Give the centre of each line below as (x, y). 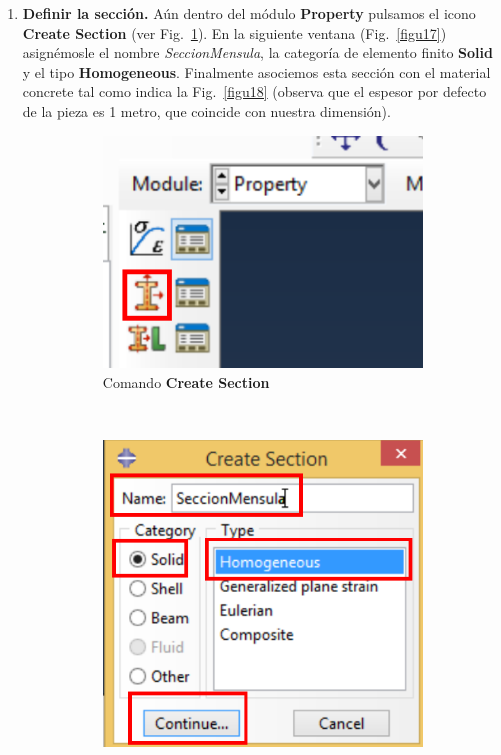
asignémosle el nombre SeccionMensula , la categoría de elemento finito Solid (257, 52)
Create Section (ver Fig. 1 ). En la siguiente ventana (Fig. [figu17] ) (234, 32)
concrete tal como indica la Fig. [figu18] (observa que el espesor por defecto (254, 91)
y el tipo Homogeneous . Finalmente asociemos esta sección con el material (256, 71)
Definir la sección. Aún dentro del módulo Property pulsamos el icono (249, 13)
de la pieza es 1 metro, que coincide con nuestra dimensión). (206, 110)
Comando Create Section (186, 382)
